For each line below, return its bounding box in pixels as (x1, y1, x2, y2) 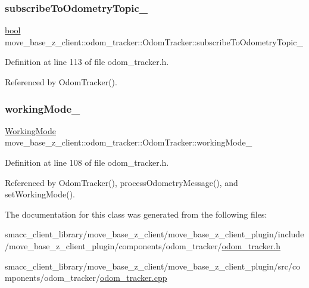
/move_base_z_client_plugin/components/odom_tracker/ (5, 239, 222, 252)
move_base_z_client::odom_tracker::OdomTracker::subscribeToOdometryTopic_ (5, 35, 303, 48)
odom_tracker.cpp (100, 271, 167, 284)
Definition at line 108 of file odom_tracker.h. (5, 156, 169, 168)
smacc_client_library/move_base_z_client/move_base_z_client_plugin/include (5, 228, 304, 240)
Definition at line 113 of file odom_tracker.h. (5, 55, 169, 68)
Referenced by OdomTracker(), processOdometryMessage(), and (5, 176, 238, 188)
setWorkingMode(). (5, 188, 75, 200)
